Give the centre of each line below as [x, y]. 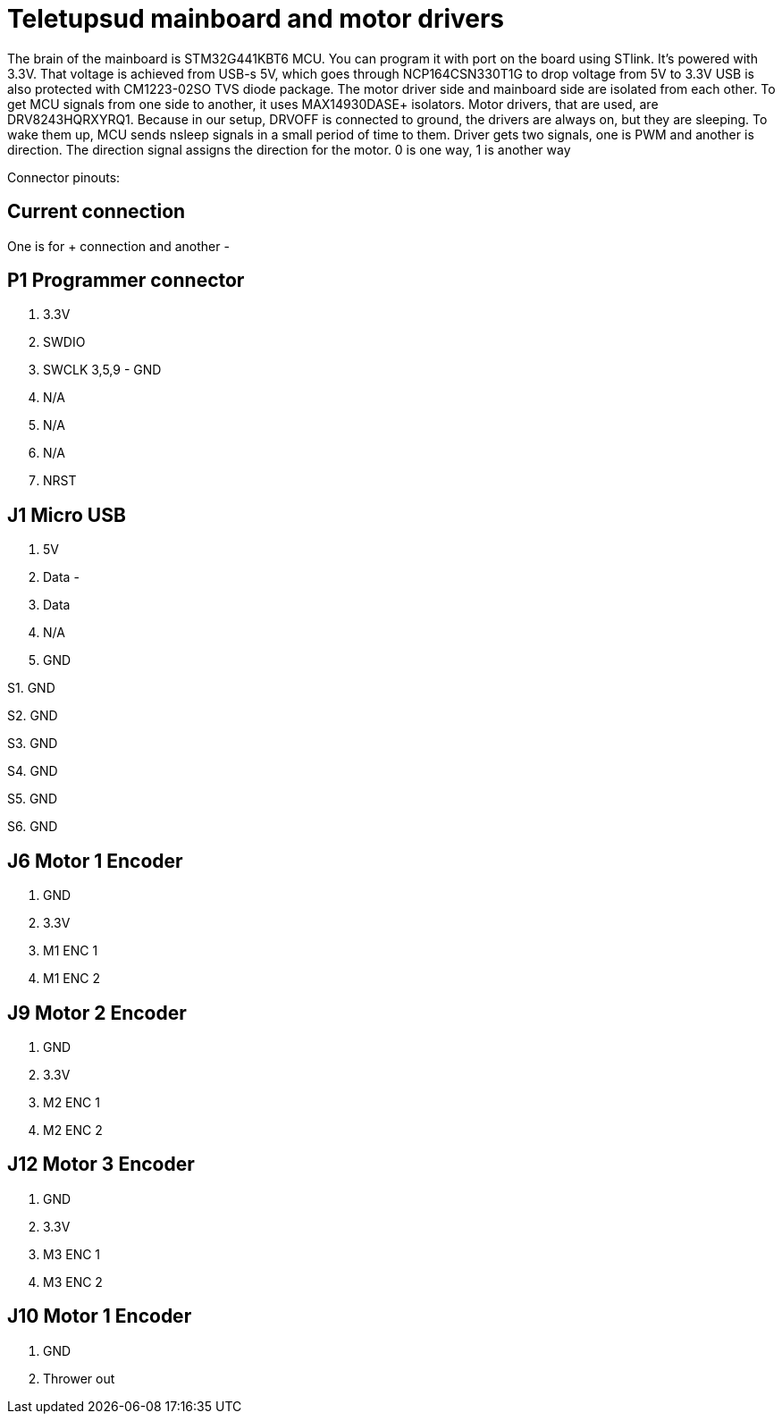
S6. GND [33, 827]
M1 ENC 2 [71, 979]
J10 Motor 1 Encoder [100, 1316]
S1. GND [31, 688]
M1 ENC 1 [71, 951]
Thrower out [79, 1378]
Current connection [97, 212]
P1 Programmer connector [126, 281]
